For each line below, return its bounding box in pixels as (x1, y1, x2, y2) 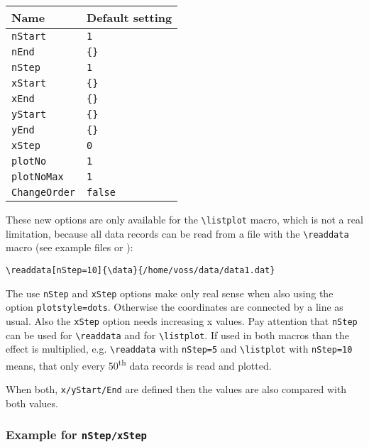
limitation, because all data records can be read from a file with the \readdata (6, 226, 349, 241)
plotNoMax (11, 171, 64, 182)
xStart (11, 77, 47, 89)
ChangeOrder (11, 187, 76, 198)
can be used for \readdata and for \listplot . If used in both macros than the (6, 327, 349, 342)
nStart (11, 31, 47, 42)
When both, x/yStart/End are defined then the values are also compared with (6, 382, 347, 397)
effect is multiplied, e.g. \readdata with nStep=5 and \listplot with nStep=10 (6, 341, 353, 356)
